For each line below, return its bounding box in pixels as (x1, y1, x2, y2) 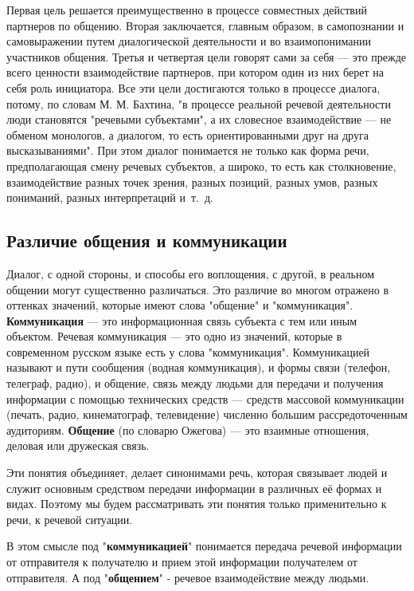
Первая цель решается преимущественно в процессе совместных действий (6, 2, 367, 18)
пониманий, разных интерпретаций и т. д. (6, 189, 213, 206)
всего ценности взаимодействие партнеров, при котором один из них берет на (6, 64, 384, 81)
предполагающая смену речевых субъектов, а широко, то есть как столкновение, (6, 157, 396, 174)
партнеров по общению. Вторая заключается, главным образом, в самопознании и (6, 17, 404, 33)
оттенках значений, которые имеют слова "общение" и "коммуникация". (6, 297, 353, 313)
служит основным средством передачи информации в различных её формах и (6, 479, 382, 496)
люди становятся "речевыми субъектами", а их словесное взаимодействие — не (6, 111, 392, 128)
